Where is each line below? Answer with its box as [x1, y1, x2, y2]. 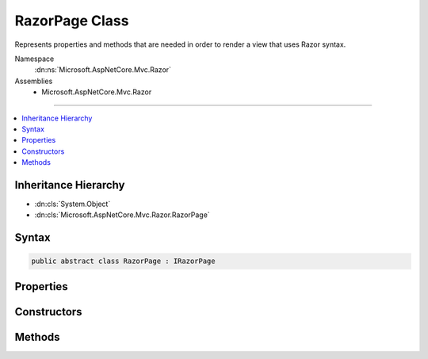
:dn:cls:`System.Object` [34, 199, 111, 208]
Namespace [14, 54, 55, 63]
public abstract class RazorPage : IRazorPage [31, 257, 216, 265]
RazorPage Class [14, 12, 129, 29]
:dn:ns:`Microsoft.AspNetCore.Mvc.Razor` [34, 65, 172, 74]
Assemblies [14, 76, 53, 86]
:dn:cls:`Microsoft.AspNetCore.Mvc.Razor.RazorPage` [34, 210, 210, 220]
